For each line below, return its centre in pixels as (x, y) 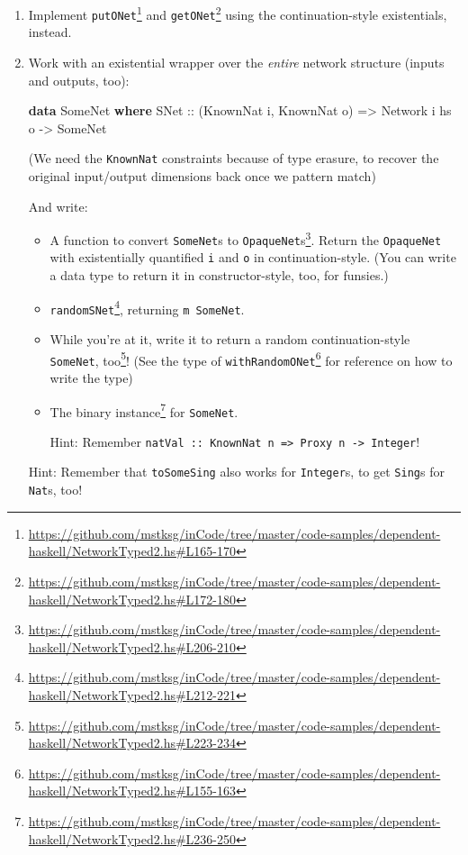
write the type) (91, 377)
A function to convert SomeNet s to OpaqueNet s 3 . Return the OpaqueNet (246, 238)
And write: (58, 206)
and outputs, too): (79, 80)
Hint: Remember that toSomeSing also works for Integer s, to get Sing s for (236, 472)
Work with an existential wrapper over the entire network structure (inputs (236, 62)
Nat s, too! (55, 490)
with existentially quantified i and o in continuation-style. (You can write (253, 257)
